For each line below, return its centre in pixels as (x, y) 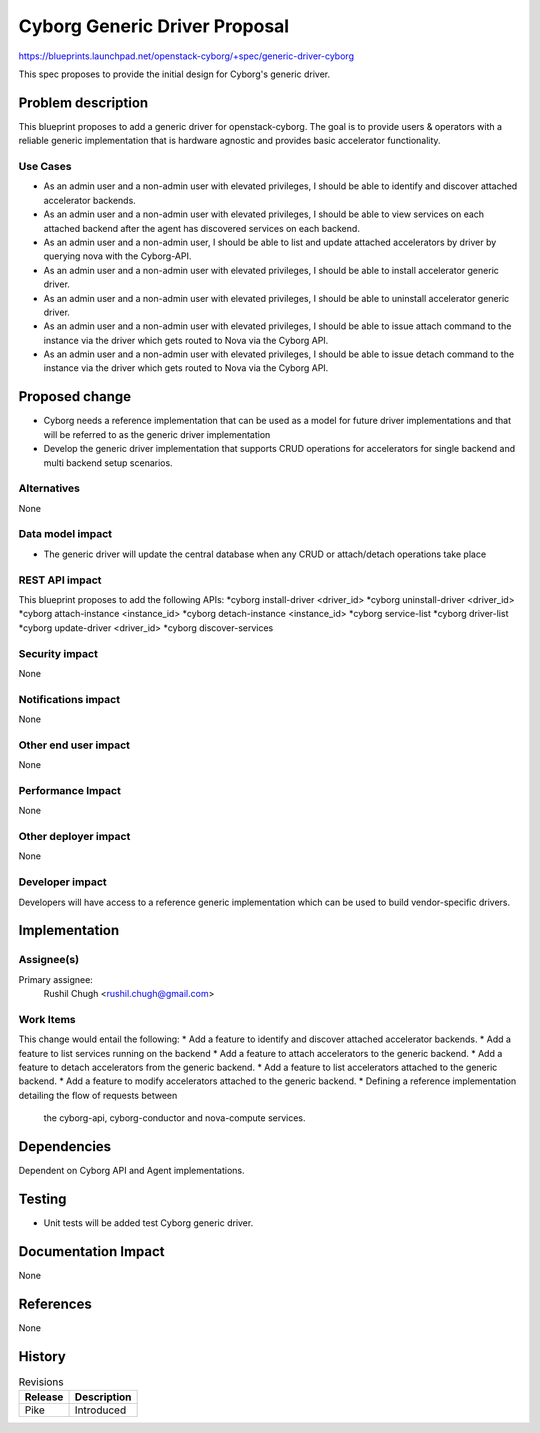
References (55, 1303)
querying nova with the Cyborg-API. (117, 256)
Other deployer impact (74, 837)
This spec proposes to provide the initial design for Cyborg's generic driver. (174, 74)
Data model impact (65, 534)
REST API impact (60, 580)
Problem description (83, 102)
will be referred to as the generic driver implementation (157, 434)
